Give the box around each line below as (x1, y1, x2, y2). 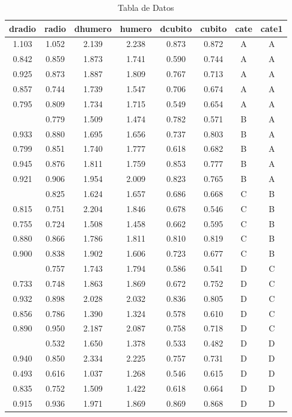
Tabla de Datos (117, 1, 174, 13)
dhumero (74, 22, 112, 34)
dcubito (160, 22, 192, 34)
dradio (9, 22, 36, 34)
